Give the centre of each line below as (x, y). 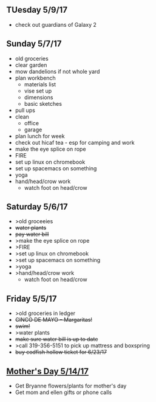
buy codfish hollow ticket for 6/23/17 (61, 352)
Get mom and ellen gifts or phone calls (63, 392)
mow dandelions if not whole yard (57, 71)
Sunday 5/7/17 (34, 44)
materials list (40, 84)
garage (33, 130)
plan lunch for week (40, 136)
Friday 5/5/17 (32, 298)
